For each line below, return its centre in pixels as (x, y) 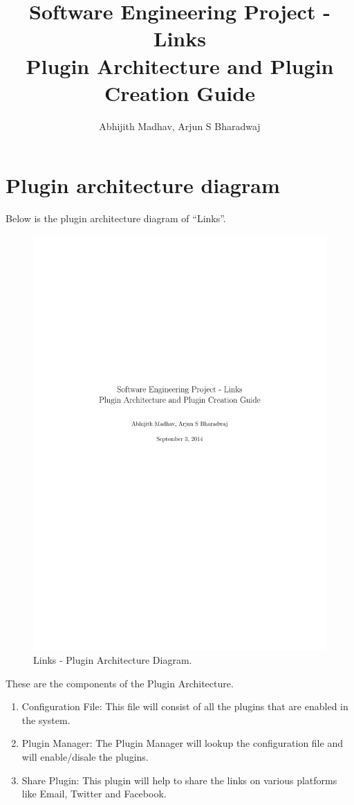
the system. (46, 720)
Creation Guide (180, 92)
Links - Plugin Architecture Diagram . (113, 660)
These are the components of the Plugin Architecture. (120, 683)
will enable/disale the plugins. (85, 757)
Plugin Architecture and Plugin (180, 65)
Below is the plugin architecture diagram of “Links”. (116, 218)
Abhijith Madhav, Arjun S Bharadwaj (180, 126)
